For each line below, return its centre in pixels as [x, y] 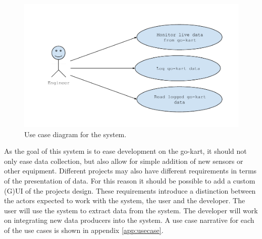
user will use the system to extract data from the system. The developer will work [131, 210]
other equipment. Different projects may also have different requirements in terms [130, 171]
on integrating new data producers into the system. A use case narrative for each [129, 220]
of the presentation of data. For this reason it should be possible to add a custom [130, 180]
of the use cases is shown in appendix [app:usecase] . [84, 230]
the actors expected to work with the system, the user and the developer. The [125, 200]
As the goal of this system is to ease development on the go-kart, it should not [125, 151]
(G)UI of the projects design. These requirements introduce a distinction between [130, 190]
